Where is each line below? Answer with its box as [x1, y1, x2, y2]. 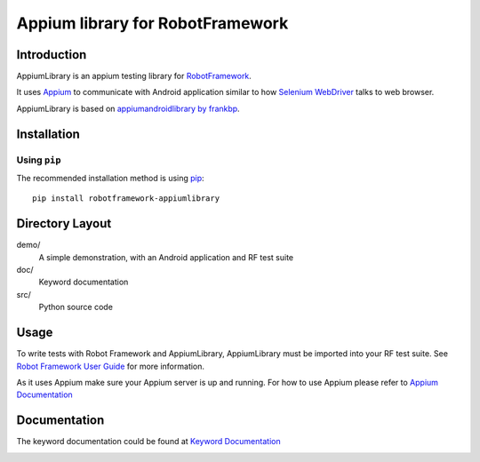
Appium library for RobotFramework [16, 13, 289, 33]
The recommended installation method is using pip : [16, 173, 204, 183]
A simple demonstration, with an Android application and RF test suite [38, 251, 294, 262]
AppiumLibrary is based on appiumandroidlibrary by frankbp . [16, 103, 240, 114]
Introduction [16, 47, 87, 62]
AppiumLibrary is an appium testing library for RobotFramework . [16, 71, 252, 82]
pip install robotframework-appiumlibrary [32, 194, 220, 203]
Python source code [38, 302, 113, 313]
